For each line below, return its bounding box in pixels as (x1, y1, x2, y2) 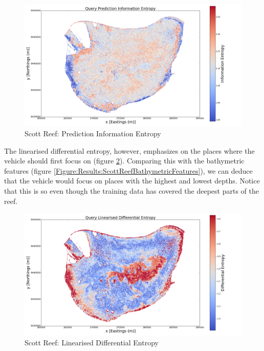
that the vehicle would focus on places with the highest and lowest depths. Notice (4, 175, 260, 186)
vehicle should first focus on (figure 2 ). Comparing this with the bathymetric (4, 155, 245, 166)
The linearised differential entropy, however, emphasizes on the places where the (4, 145, 255, 156)
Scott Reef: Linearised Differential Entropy (25, 337, 159, 348)
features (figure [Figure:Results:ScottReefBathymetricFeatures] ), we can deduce (4, 165, 253, 176)
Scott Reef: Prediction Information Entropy (25, 128, 161, 139)
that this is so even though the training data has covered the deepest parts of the (4, 185, 259, 196)
